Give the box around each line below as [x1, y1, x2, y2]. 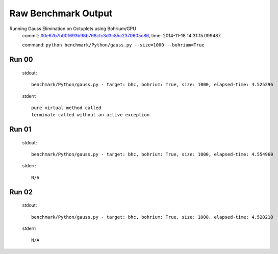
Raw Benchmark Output [9, 8, 113, 19]
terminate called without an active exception [31, 112, 150, 118]
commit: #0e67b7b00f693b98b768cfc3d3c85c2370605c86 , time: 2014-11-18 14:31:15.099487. [22, 32, 222, 38]
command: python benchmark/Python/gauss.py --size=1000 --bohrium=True [22, 42, 205, 48]
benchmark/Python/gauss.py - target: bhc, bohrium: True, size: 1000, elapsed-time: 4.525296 [31, 82, 273, 88]
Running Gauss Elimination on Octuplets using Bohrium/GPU [9, 26, 136, 32]
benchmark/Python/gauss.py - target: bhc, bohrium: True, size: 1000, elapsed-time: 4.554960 [31, 151, 273, 158]
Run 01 [9, 125, 32, 134]
